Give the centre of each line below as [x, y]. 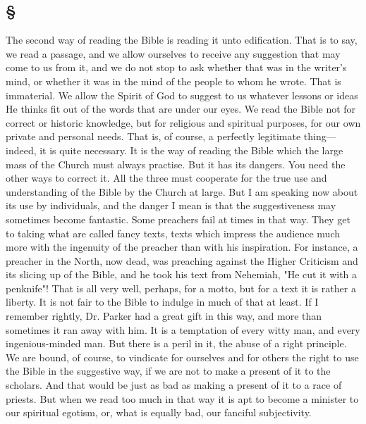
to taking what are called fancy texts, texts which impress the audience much [173, 233]
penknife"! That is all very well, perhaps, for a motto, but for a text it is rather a [181, 288]
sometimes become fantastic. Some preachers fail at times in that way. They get [178, 219]
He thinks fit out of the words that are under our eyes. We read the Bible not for [181, 109]
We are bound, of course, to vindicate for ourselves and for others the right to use [182, 357]
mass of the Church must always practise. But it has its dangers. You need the [176, 164]
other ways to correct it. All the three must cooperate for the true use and [166, 178]
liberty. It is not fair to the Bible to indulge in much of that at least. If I [162, 302]
